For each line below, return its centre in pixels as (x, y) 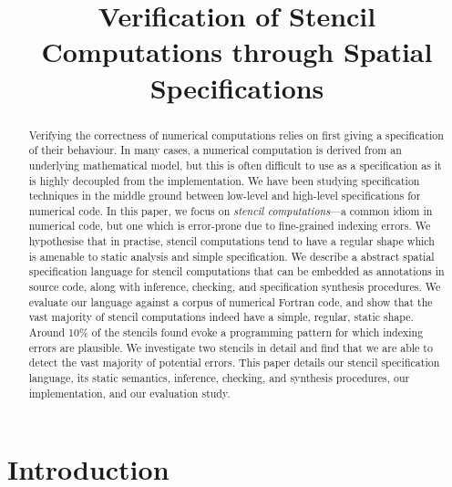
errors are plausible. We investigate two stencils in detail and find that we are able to (231, 347)
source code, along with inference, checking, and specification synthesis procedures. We (235, 287)
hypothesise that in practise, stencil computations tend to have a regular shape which (231, 241)
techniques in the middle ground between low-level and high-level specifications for (225, 196)
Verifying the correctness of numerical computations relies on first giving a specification (236, 135)
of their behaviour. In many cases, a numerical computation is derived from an (215, 150)
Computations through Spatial (237, 52)
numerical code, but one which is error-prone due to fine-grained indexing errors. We (230, 226)
